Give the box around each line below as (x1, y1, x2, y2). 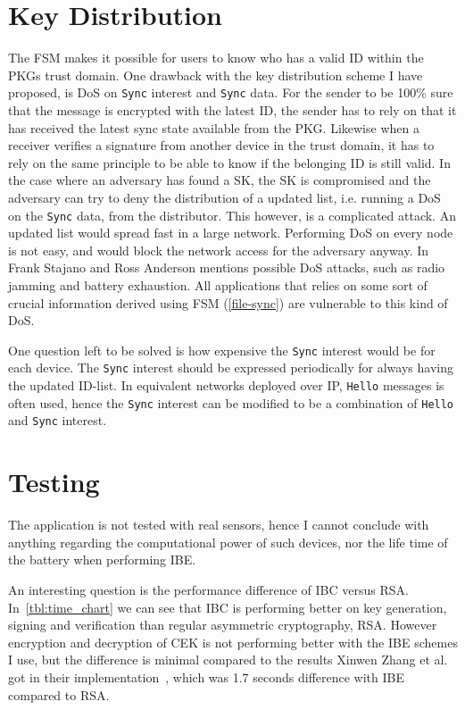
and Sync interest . (8, 411, 107, 430)
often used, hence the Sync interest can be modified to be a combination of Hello (8, 393, 454, 412)
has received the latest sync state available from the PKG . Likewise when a (8, 118, 419, 137)
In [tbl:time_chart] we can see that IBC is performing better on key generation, (8, 597, 447, 616)
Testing (8, 464, 100, 500)
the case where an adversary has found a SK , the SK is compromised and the (8, 171, 431, 189)
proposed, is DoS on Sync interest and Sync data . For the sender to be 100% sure (8, 83, 453, 102)
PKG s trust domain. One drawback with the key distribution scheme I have (8, 65, 423, 84)
